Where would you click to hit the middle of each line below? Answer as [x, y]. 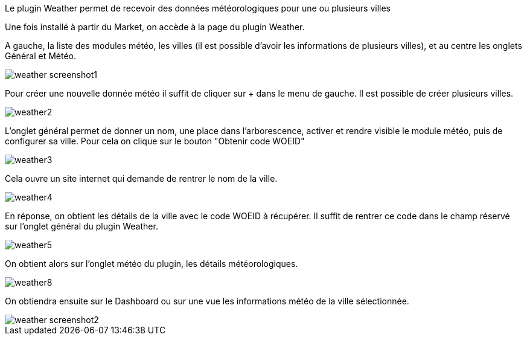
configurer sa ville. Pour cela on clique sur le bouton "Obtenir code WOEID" [155, 141]
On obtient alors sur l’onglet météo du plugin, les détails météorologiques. [152, 264]
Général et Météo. [41, 56]
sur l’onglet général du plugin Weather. [81, 226]
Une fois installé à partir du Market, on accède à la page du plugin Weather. [155, 27]
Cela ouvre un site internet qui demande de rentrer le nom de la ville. [141, 178]
